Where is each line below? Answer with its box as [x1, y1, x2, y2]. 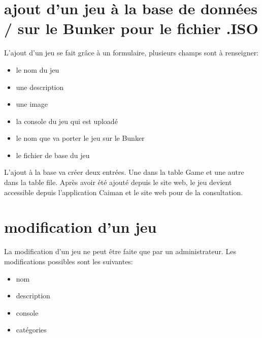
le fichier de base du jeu [16, 149, 90, 160]
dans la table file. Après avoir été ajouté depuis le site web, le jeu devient [4, 177, 232, 188]
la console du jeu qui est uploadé [16, 115, 118, 126]
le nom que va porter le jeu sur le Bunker [16, 133, 145, 143]
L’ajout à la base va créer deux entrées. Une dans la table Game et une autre [4, 167, 244, 177]
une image [16, 99, 48, 109]
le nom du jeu [16, 64, 59, 75]
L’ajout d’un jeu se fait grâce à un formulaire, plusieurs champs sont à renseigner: [4, 47, 259, 58]
